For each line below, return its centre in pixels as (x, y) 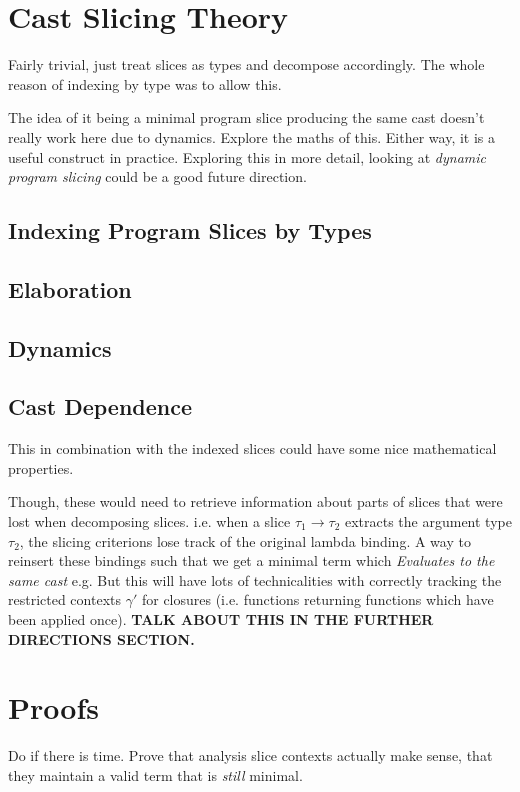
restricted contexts (64, 599)
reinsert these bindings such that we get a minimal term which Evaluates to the (251, 560)
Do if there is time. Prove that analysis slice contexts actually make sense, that (250, 755)
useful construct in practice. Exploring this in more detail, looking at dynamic (247, 156)
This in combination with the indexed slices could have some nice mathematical (252, 448)
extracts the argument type (428, 521)
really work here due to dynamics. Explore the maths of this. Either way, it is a (252, 136)
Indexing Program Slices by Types (190, 230)
